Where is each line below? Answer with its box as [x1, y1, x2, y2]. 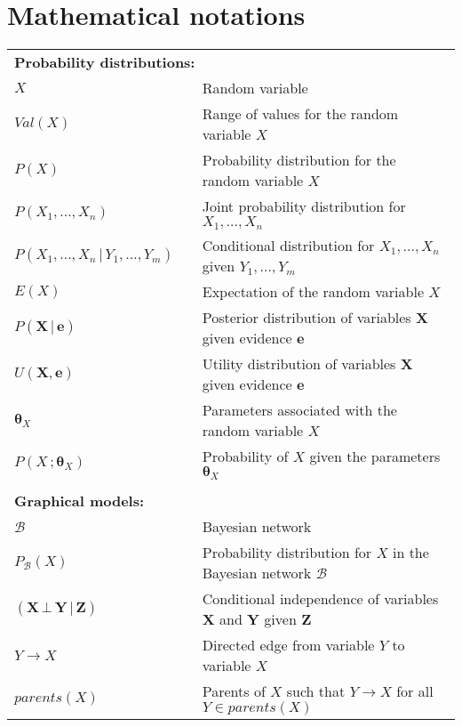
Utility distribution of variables [202, 353, 396, 375]
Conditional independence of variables [202, 588, 439, 610]
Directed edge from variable [202, 634, 375, 656]
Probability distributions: [14, 52, 195, 73]
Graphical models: [14, 490, 145, 512]
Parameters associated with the [202, 400, 397, 421]
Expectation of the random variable [202, 281, 424, 303]
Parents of [202, 681, 266, 702]
